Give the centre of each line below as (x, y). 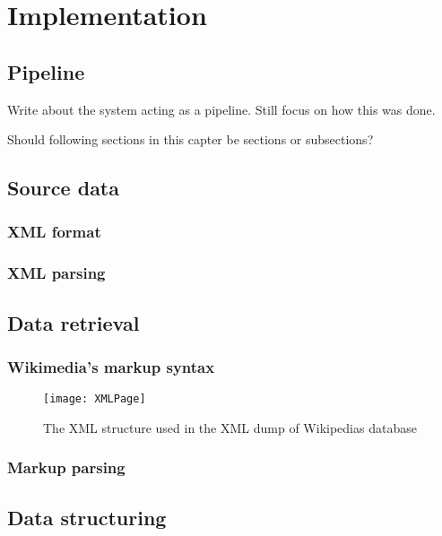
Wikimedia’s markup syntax (111, 366)
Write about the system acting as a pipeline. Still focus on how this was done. (221, 109)
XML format (54, 232)
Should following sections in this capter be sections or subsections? (191, 139)
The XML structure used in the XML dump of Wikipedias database (230, 427)
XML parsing (56, 273)
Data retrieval (74, 322)
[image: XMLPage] (95, 399)
